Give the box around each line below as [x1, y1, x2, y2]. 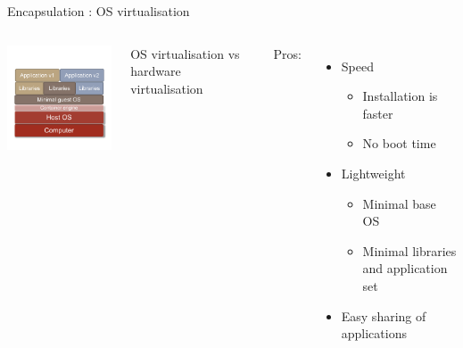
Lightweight [341, 163, 406, 182]
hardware [130, 62, 181, 80]
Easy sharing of [341, 306, 426, 325]
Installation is [362, 87, 438, 105]
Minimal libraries [362, 241, 457, 260]
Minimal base [362, 194, 436, 212]
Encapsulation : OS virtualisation [7, 2, 190, 20]
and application [362, 259, 448, 278]
